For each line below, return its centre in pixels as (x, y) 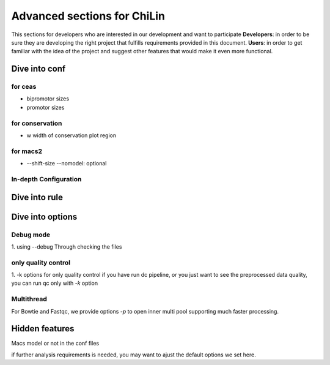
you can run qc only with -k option (54, 283)
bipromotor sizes (48, 99)
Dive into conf (38, 69)
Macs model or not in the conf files (55, 344)
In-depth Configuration (46, 179)
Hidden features (43, 329)
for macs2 (27, 151)
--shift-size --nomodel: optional (67, 164)
